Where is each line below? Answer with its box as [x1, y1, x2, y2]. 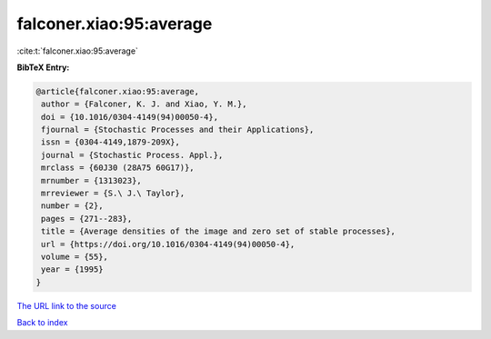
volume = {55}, [41, 252, 109, 262]
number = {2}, [41, 201, 104, 211]
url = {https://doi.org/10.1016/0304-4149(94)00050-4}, [41, 239, 296, 249]
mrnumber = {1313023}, [41, 175, 143, 185]
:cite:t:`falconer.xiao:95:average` [16, 45, 138, 56]
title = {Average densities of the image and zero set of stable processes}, [41, 226, 396, 236]
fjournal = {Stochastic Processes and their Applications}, [41, 125, 315, 135]
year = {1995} [41, 264, 104, 274]
